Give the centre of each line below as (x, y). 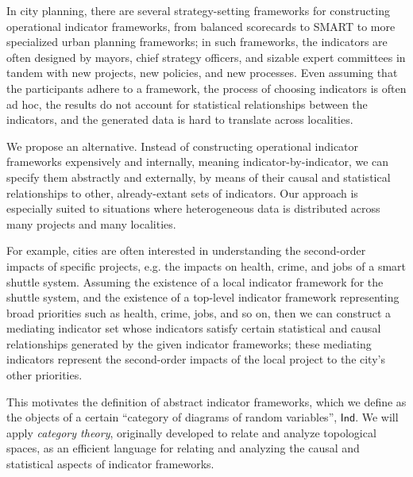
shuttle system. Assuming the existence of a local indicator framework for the (195, 281)
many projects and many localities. (91, 223)
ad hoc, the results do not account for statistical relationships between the (187, 104)
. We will (377, 417)
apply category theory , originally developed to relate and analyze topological (191, 432)
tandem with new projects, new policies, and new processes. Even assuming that (202, 73)
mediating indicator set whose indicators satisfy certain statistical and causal (194, 328)
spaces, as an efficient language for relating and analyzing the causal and (183, 448)
